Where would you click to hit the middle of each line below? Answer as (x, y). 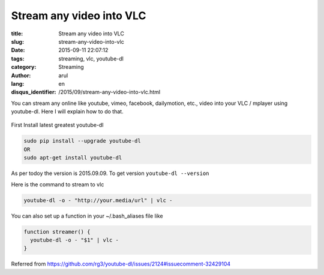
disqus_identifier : (34, 92)
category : (24, 67)
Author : (21, 75)
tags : (18, 58)
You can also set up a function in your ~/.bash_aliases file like (87, 216)
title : (17, 34)
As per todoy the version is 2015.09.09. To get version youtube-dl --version (110, 173)
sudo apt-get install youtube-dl (73, 158)
